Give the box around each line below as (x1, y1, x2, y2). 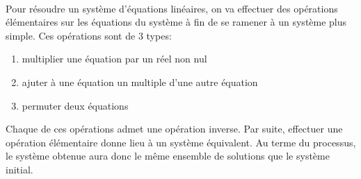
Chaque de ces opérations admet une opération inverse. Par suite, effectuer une (6, 121, 343, 136)
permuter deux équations (22, 98, 129, 112)
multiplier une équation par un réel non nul (22, 51, 207, 66)
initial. (6, 162, 33, 176)
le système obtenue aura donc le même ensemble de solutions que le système (6, 148, 330, 163)
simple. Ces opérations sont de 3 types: (6, 28, 172, 42)
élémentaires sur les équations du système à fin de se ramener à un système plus (6, 15, 347, 29)
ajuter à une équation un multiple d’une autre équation (22, 74, 258, 89)
